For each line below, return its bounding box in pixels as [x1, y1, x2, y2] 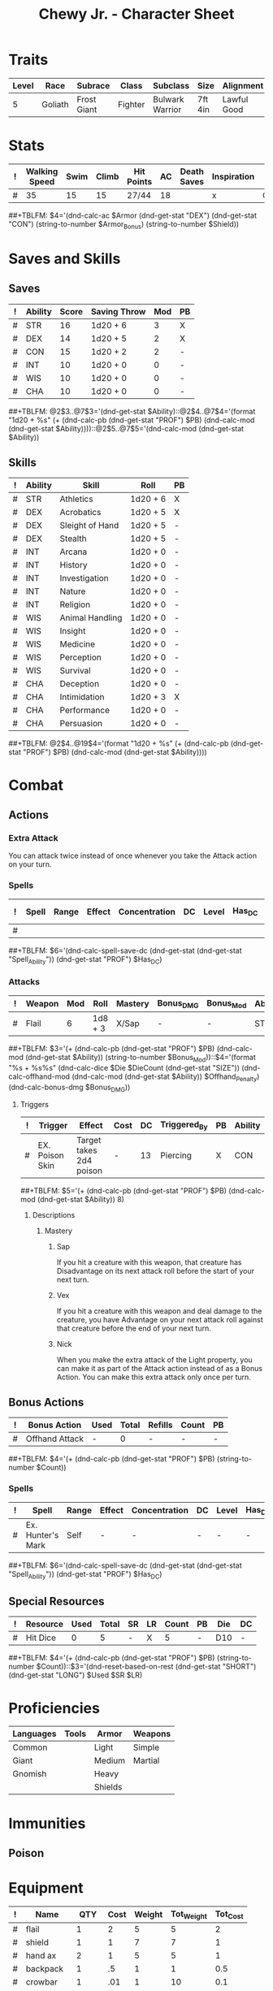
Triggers [19, 1100, 49, 1110]
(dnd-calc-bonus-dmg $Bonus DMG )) [8, 1082, 131, 1093]
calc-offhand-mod [8, 1071, 71, 1081]
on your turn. [8, 859, 52, 869]
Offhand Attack [25, 1433, 84, 1444]
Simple [132, 1742, 160, 1753]
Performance [59, 704, 110, 716]
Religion [59, 599, 91, 610]
